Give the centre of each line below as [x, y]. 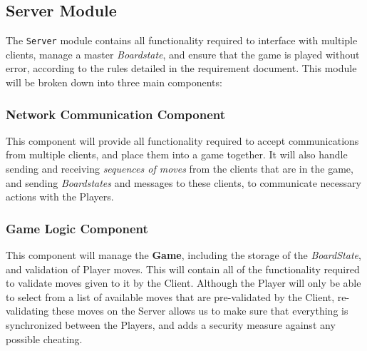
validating [27, 311]
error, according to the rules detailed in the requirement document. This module [181, 68]
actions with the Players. [60, 197]
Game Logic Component [77, 228]
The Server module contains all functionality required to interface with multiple [182, 40]
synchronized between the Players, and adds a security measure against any [171, 325]
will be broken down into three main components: [114, 82]
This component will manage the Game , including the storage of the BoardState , [183, 255]
